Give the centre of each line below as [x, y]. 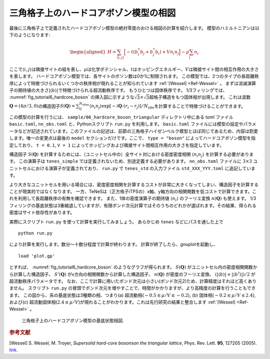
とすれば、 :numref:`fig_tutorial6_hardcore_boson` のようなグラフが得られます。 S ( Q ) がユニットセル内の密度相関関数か [133, 267]
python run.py [35, 233]
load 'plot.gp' [37, 256]
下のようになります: [30, 34]
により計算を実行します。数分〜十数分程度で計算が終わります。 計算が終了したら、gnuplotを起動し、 [113, 244]
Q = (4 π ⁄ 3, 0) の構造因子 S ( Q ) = [42, 106]
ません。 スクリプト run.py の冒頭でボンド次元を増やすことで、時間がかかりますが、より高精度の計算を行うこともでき [132, 288]
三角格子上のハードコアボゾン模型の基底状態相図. [73, 320]
